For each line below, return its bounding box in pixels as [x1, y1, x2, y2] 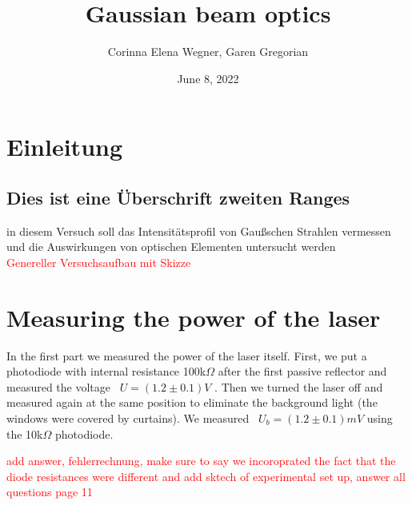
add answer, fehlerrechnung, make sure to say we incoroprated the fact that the [6, 452, 396, 469]
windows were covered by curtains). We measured [6, 409, 250, 426]
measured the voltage [6, 378, 110, 395]
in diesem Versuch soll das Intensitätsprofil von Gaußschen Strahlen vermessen [6, 222, 391, 239]
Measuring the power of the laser [6, 300, 381, 333]
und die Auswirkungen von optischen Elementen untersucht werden [6, 238, 336, 255]
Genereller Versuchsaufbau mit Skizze [6, 253, 191, 270]
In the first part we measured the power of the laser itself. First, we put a [6, 347, 367, 364]
